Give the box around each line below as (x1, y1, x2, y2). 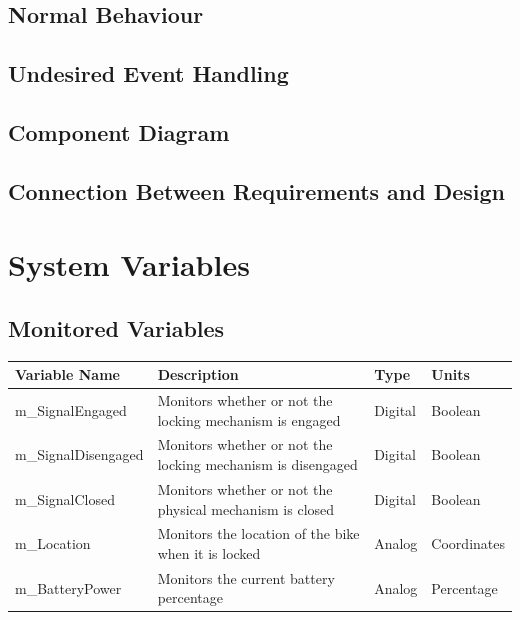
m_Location (15, 533, 91, 554)
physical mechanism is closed (157, 498, 335, 519)
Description (157, 364, 239, 385)
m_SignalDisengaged (15, 444, 144, 465)
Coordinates (431, 533, 505, 554)
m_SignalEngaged (15, 399, 127, 420)
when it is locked (157, 542, 261, 563)
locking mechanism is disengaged (157, 454, 358, 475)
